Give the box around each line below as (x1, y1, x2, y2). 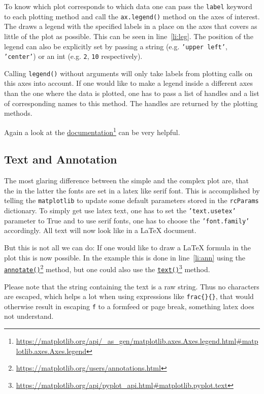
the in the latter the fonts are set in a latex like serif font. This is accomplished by (4, 185, 260, 195)
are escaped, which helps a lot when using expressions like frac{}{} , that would (4, 291, 254, 302)
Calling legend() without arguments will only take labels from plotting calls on (4, 68, 253, 78)
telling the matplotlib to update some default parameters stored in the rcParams (4, 195, 259, 206)
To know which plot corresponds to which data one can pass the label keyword (4, 1, 252, 11)
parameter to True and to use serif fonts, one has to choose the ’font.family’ (4, 215, 250, 225)
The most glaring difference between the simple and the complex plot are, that (4, 175, 249, 186)
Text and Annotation (4, 151, 117, 167)
